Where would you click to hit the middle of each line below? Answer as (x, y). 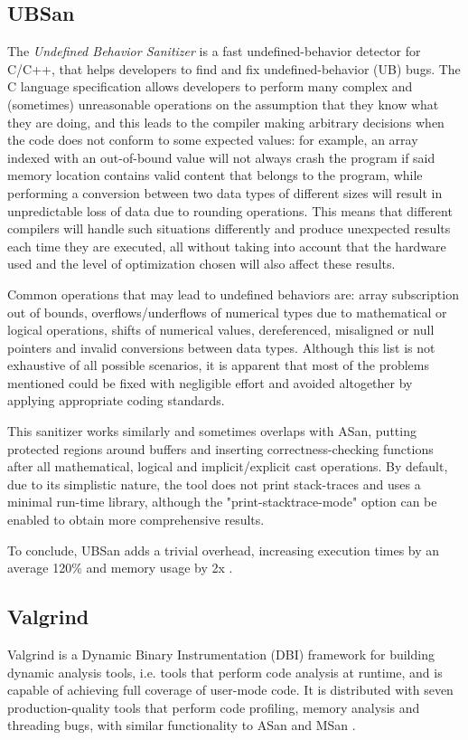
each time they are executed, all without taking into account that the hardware (227, 246)
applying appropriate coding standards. (116, 400)
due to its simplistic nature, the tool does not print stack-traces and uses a (214, 484)
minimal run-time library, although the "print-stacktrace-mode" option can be (222, 502)
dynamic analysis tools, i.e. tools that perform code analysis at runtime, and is (225, 672)
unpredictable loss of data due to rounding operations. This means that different (230, 210)
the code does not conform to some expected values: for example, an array (213, 140)
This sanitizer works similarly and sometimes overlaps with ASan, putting (212, 431)
